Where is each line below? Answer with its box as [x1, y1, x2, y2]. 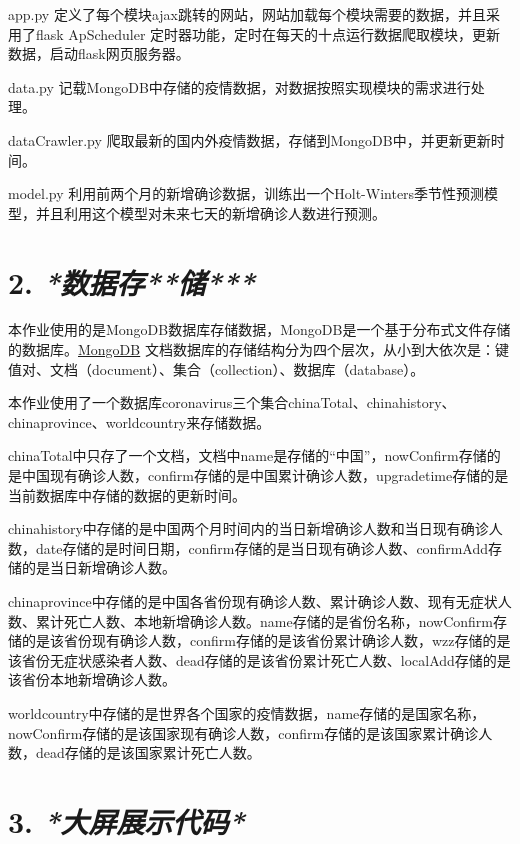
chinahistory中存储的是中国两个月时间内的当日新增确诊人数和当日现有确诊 [8, 518, 489, 539]
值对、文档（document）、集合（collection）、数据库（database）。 [8, 358, 425, 379]
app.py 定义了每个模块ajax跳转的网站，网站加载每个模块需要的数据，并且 [8, 4, 486, 24]
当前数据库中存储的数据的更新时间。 [8, 484, 246, 505]
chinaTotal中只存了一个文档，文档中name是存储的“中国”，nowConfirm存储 [8, 445, 487, 466]
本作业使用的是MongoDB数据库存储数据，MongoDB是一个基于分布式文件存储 [8, 319, 511, 340]
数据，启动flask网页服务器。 [8, 43, 190, 64]
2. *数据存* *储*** [8, 261, 256, 303]
